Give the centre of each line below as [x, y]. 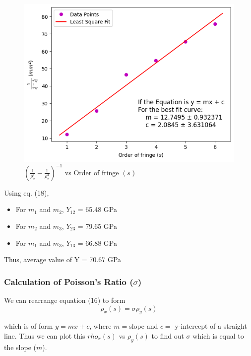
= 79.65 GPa [97, 226]
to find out [168, 335]
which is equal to [218, 335]
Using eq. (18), [27, 192]
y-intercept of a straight [211, 326]
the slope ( [20, 347]
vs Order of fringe [92, 172]
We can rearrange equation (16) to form [65, 300]
